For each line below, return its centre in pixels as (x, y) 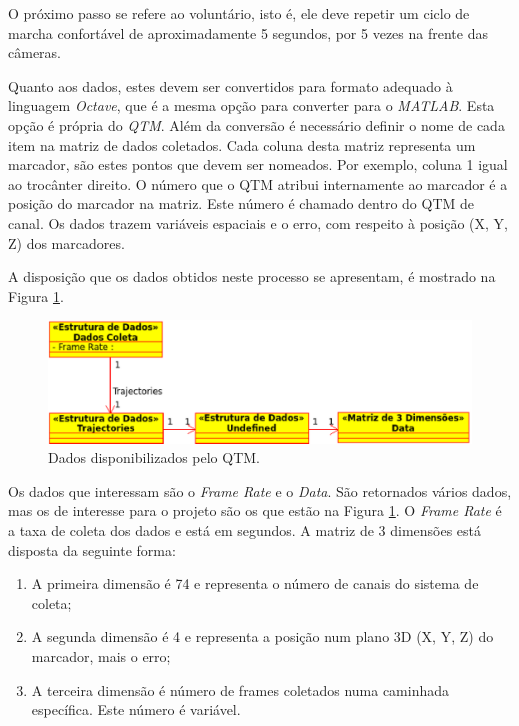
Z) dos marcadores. (66, 242)
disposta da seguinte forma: (92, 549)
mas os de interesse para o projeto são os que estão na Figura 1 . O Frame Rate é (255, 510)
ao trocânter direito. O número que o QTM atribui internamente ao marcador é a (258, 183)
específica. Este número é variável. (136, 709)
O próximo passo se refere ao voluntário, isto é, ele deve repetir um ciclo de (239, 13)
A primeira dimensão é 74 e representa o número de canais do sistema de (255, 583)
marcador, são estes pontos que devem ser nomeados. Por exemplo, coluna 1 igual (258, 164)
